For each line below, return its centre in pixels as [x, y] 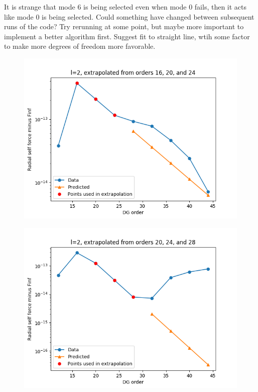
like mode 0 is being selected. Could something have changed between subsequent [129, 16]
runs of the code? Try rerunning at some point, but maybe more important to [124, 26]
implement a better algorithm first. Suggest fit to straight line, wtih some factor [127, 36]
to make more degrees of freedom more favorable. [80, 46]
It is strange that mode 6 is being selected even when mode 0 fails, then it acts [125, 7]
